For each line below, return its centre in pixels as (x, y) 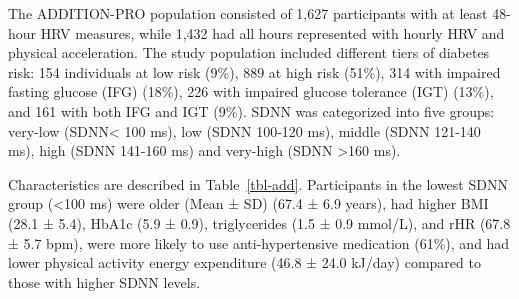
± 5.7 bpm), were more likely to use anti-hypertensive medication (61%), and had (259, 242)
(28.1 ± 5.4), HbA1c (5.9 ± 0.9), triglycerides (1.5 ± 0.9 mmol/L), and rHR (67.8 (259, 222)
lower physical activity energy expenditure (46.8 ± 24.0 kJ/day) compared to (244, 262)
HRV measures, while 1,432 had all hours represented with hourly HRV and (272, 32)
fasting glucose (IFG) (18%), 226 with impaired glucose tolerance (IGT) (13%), (251, 91)
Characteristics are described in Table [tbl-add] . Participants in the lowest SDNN (258, 183)
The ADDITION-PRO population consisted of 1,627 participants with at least (248, 13)
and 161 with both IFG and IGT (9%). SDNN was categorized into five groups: (251, 110)
